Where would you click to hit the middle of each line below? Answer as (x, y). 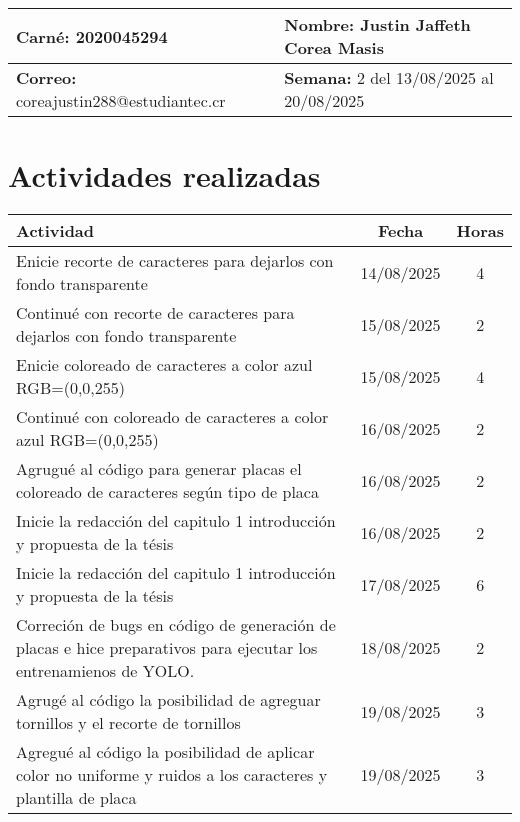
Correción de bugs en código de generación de (176, 625)
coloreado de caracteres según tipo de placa (167, 492)
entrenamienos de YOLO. (105, 671)
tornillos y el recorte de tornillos (128, 723)
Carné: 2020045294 (92, 36)
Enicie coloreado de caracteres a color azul (164, 365)
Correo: (46, 77)
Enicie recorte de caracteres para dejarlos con (175, 261)
